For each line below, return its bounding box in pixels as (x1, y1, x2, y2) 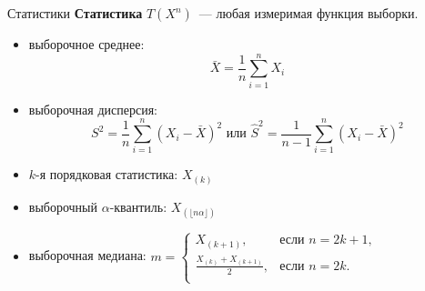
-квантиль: (109, 196, 167, 216)
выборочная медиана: (28, 246, 147, 265)
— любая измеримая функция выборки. (198, 4, 419, 22)
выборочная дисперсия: (28, 99, 157, 118)
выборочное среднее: (28, 35, 145, 53)
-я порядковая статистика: (35, 165, 178, 184)
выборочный (28, 196, 98, 216)
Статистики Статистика (7, 4, 143, 22)
